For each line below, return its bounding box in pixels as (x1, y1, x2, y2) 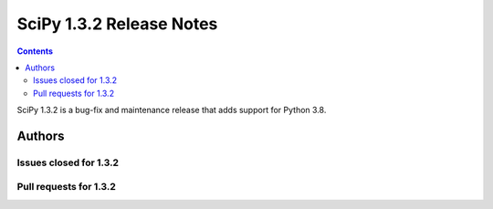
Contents (16, 46, 54, 57)
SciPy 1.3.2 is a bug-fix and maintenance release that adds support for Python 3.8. (16, 105, 327, 116)
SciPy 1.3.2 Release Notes (16, 14, 218, 34)
